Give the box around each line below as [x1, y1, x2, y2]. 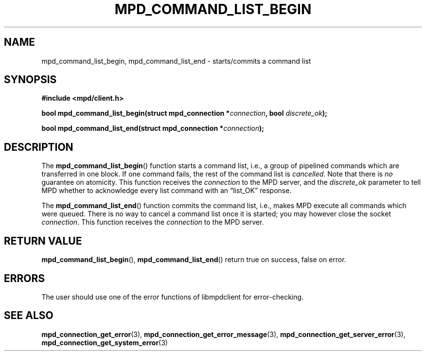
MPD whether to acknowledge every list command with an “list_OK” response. [41, 186, 292, 195]
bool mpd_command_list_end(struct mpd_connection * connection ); [41, 124, 265, 133]
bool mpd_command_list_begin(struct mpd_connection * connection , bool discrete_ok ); [41, 109, 327, 118]
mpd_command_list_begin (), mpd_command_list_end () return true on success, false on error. [41, 255, 346, 264]
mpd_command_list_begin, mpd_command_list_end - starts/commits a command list [41, 56, 311, 65]
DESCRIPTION [4, 141, 73, 153]
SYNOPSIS [4, 73, 57, 86]
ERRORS [4, 272, 45, 284]
